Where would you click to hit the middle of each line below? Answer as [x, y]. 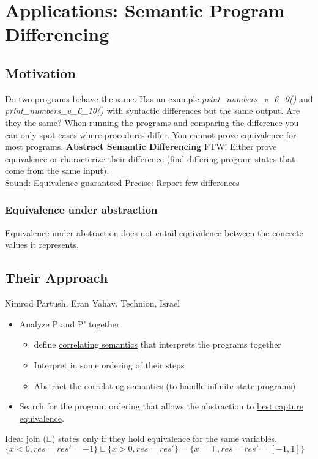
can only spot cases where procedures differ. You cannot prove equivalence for [151, 134]
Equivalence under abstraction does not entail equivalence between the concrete [154, 232]
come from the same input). [57, 170]
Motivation [40, 73]
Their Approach [57, 278]
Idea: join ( [26, 438]
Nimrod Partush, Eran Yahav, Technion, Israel [93, 303]
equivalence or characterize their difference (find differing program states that [150, 158]
